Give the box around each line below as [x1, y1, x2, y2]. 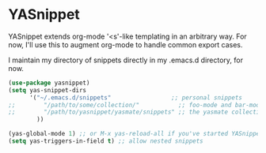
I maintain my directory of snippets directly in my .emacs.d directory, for [8, 55, 244, 65]
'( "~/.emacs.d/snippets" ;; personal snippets [28, 93, 243, 102]
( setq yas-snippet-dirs [8, 86, 87, 94]
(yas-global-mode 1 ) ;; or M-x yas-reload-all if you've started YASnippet [8, 130, 264, 138]
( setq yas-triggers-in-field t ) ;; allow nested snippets [8, 137, 203, 145]
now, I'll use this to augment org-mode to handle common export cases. [8, 39, 243, 49]
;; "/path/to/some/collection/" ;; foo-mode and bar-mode [8, 101, 264, 109]
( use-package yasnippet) [8, 79, 90, 87]
